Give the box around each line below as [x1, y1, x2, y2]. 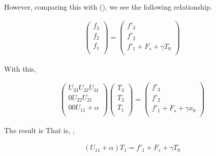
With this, [4, 63, 36, 74]
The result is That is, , [4, 125, 75, 136]
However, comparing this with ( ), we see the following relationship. [4, 2, 212, 12]
